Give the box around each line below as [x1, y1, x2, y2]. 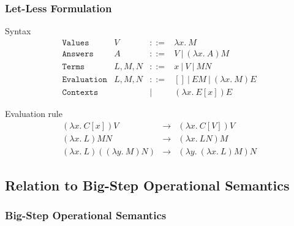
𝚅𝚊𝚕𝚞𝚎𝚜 [62, 38, 89, 47]
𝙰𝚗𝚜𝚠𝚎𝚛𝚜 [62, 49, 94, 58]
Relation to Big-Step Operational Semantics [5, 176, 290, 195]
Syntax [5, 24, 31, 37]
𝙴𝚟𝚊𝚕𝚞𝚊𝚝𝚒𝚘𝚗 [62, 75, 107, 84]
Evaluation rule [5, 107, 62, 119]
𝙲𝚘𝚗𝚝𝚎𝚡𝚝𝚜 [62, 88, 99, 97]
